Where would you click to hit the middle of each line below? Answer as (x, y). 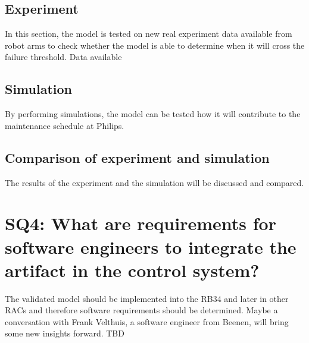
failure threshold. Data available (63, 57)
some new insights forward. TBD (65, 333)
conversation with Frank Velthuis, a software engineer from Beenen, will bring (147, 321)
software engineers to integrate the (151, 246)
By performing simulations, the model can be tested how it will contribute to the (153, 114)
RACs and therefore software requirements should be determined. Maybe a (141, 310)
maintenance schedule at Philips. (65, 125)
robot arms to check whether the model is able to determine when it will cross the (155, 45)
